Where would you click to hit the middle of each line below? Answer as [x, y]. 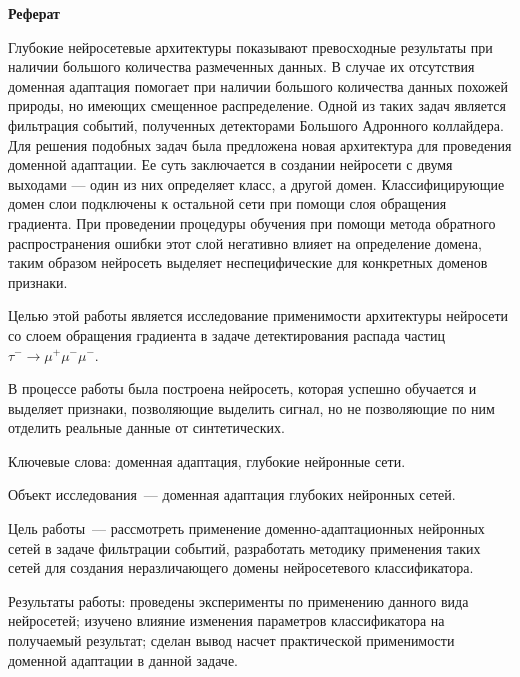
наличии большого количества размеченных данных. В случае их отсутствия [241, 66]
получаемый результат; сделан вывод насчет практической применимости [231, 640]
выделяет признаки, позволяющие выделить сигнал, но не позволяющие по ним [251, 407]
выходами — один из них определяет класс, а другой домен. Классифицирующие [256, 183]
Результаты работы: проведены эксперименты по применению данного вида [238, 600]
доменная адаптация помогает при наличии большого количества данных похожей [258, 85]
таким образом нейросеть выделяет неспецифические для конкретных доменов [248, 262]
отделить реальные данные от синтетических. [146, 427]
